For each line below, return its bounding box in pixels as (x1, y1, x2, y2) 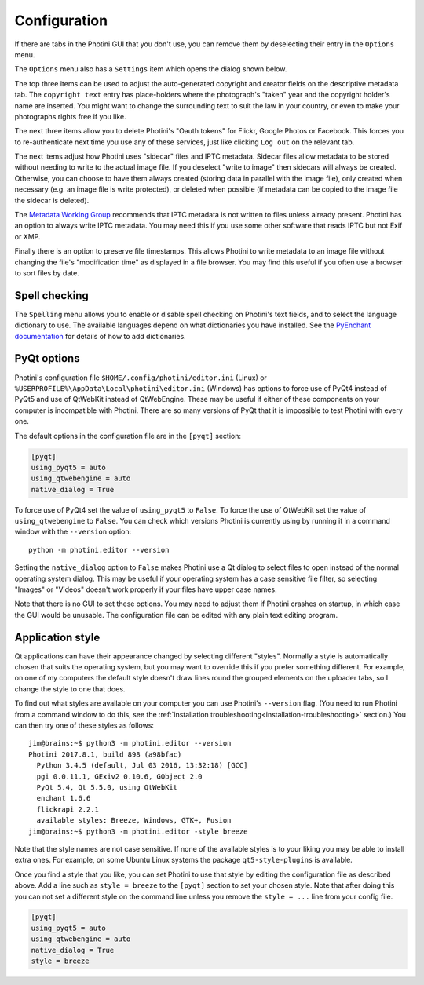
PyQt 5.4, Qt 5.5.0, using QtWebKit (36, 783, 178, 792)
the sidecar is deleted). (14, 195, 90, 205)
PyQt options (14, 352, 80, 365)
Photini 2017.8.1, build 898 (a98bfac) (28, 750, 182, 759)
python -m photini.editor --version (28, 545, 170, 554)
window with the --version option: (14, 527, 132, 537)
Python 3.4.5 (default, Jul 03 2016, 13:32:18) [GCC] (36, 761, 248, 770)
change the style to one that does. (14, 684, 126, 694)
